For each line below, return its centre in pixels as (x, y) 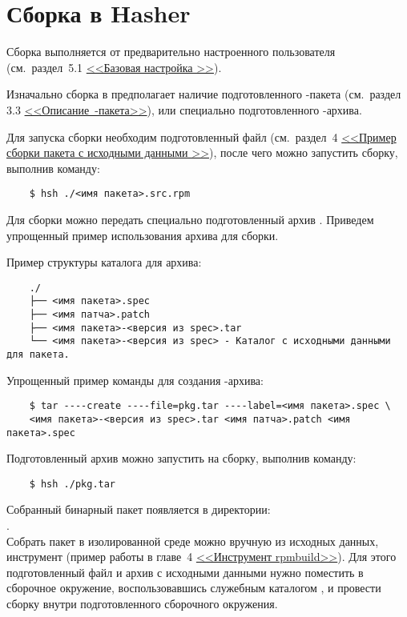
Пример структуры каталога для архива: (104, 262)
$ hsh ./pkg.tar (73, 484)
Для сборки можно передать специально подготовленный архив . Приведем (190, 219)
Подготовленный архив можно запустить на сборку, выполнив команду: (181, 458)
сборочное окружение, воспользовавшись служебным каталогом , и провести (194, 588)
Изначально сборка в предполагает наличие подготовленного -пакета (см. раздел (204, 94)
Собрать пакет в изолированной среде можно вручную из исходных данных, (193, 541)
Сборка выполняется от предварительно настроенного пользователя (171, 52)
